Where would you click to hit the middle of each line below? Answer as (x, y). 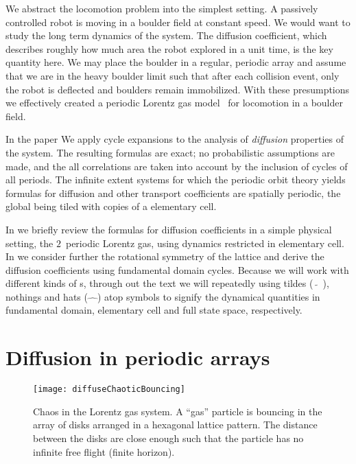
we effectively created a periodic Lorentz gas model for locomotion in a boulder (174, 103)
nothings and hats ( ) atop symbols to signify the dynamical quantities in (163, 296)
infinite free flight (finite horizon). (104, 451)
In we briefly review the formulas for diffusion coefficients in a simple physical (169, 229)
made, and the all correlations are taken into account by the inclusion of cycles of (177, 166)
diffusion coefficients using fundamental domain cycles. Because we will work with (177, 269)
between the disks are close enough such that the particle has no (168, 438)
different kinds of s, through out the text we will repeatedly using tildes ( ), (167, 283)
